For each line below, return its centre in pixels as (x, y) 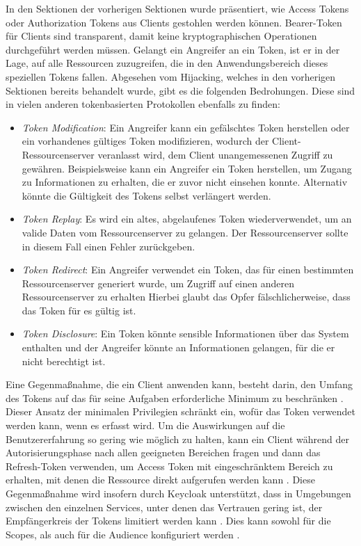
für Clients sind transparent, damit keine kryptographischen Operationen (161, 36)
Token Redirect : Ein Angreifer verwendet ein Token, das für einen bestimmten (188, 270)
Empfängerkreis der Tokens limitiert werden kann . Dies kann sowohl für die (168, 521)
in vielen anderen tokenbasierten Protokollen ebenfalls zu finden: (143, 104)
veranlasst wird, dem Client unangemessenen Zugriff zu (215, 154)
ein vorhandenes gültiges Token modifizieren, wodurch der (145, 141)
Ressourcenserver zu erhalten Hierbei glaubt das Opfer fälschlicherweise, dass (186, 297)
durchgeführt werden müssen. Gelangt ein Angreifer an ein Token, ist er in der (173, 49)
